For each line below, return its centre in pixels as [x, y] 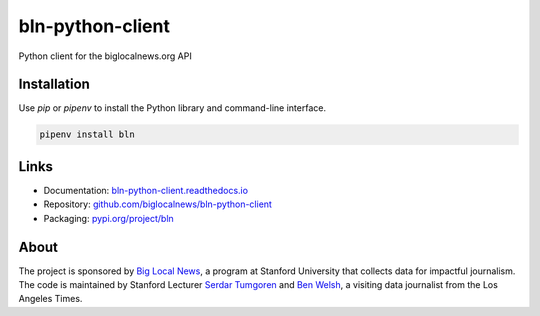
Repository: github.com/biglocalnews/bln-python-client [157, 204]
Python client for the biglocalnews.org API [105, 56]
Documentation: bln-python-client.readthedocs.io [146, 190]
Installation [54, 84]
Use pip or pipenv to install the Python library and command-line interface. [172, 108]
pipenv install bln [87, 134]
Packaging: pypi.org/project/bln [108, 218]
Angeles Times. [50, 299]
